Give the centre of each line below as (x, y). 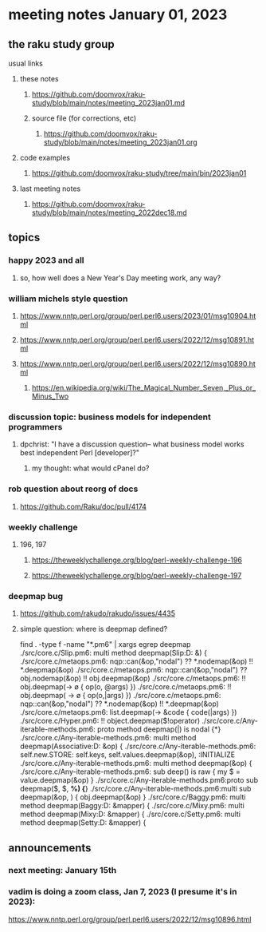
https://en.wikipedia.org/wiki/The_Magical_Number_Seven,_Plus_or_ (144, 387)
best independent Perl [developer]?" (79, 453)
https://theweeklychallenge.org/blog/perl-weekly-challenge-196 (137, 560)
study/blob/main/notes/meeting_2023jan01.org (120, 142)
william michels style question (68, 299)
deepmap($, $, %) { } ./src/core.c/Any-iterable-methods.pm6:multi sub (135, 789)
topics (24, 238)
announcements (50, 848)
